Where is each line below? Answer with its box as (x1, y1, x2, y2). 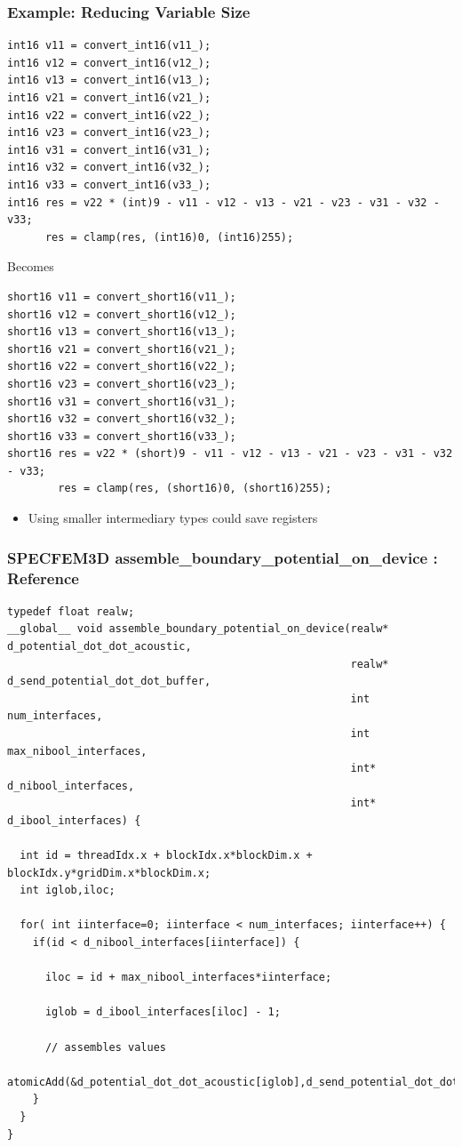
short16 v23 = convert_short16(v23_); (7, 377, 236, 390)
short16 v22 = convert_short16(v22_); (7, 360, 236, 373)
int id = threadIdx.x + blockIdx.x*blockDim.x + (20, 849, 313, 862)
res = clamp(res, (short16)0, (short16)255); (58, 482, 332, 495)
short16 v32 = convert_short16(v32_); (7, 413, 236, 426)
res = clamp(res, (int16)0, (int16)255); (44, 230, 294, 244)
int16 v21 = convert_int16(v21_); (7, 92, 211, 104)
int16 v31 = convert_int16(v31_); (7, 143, 211, 156)
